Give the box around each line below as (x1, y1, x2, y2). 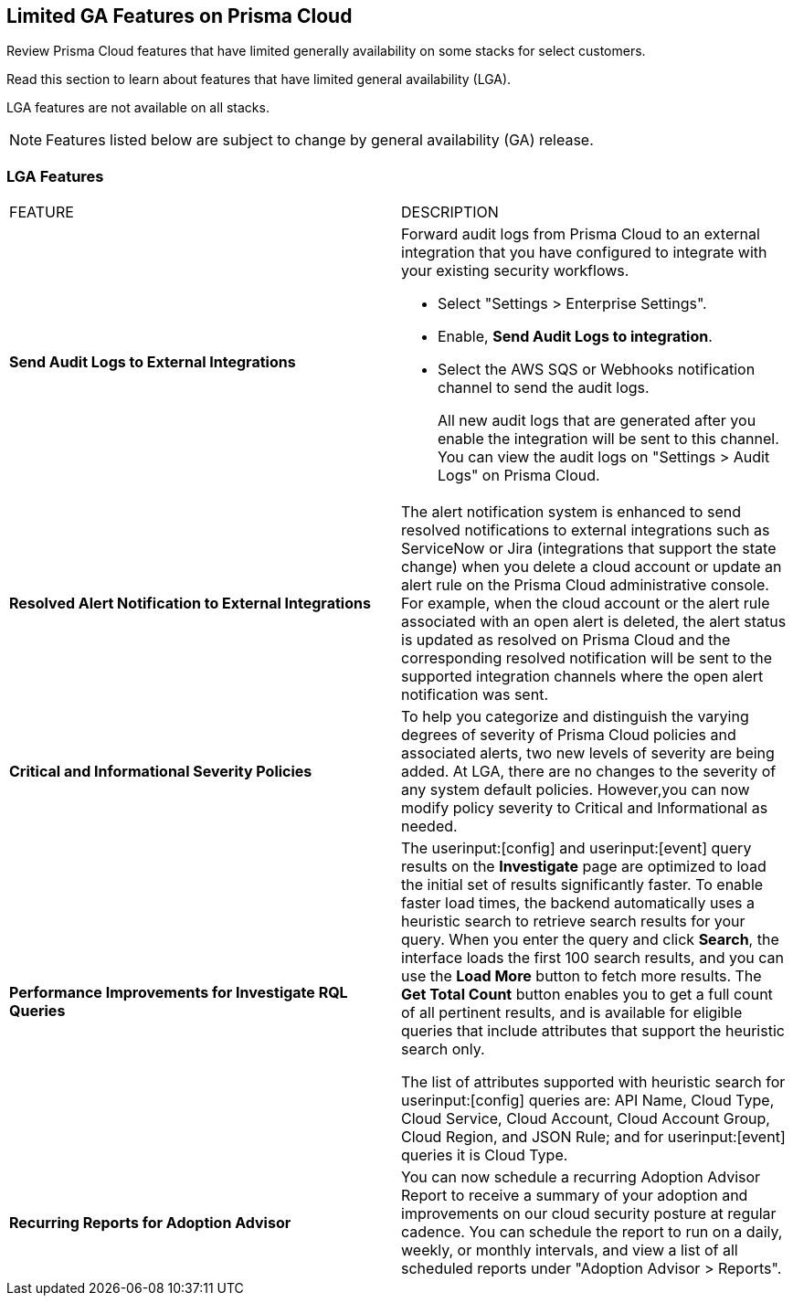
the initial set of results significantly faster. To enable (401, 875, 764, 895)
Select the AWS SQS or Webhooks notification (438, 360, 756, 379)
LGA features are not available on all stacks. (6, 100, 270, 116)
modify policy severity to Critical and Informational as (401, 799, 768, 818)
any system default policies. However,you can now (401, 780, 750, 800)
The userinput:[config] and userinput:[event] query (401, 839, 752, 858)
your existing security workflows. (401, 261, 629, 281)
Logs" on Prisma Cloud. (438, 466, 600, 485)
